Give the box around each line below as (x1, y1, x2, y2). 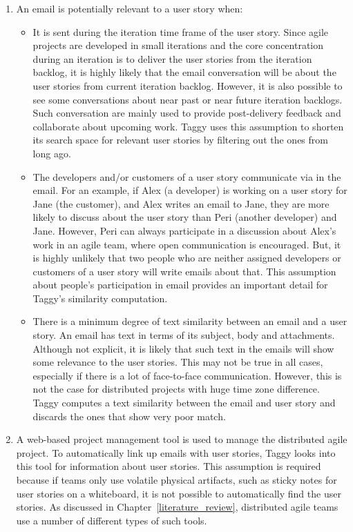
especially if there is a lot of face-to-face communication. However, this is (32, 368, 342, 382)
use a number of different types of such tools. (16, 513, 207, 527)
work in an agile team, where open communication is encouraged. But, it (32, 237, 341, 251)
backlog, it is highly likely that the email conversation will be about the (32, 65, 336, 79)
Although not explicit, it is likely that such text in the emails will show (32, 341, 334, 355)
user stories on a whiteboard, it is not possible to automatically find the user (16, 486, 341, 500)
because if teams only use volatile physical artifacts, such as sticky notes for (16, 473, 337, 486)
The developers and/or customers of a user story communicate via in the (32, 169, 341, 184)
